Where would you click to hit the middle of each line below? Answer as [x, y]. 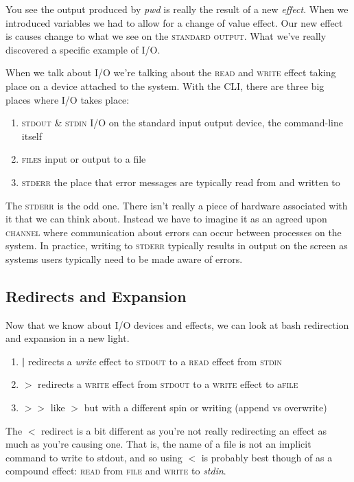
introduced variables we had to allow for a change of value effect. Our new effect [174, 22]
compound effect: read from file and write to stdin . [116, 471]
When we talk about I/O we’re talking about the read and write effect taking [171, 72]
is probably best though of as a [267, 457]
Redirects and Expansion [96, 296]
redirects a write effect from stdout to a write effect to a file [168, 384]
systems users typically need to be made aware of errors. [124, 259]
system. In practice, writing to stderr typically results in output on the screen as [177, 245]
